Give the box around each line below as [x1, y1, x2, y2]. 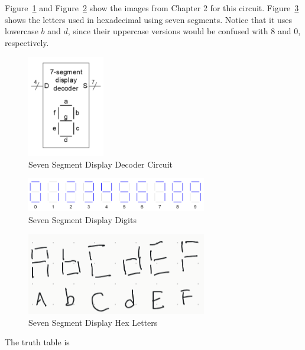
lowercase [5, 25, 38, 37]
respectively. [5, 36, 49, 48]
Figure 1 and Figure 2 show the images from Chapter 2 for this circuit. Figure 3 [5, 2, 299, 14]
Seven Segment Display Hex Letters [28, 316, 158, 328]
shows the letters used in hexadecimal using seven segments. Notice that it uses [5, 13, 293, 25]
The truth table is [5, 336, 70, 348]
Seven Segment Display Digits [28, 213, 137, 225]
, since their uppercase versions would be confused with [67, 25, 268, 37]
